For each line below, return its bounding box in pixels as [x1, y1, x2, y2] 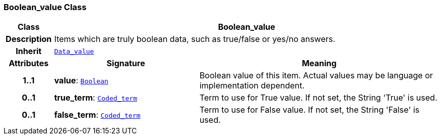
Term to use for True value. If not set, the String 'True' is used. [199, 92, 437, 103]
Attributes [9, 58, 49, 69]
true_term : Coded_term [54, 92, 137, 103]
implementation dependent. [199, 80, 305, 91]
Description [6, 34, 52, 44]
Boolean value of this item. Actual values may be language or [199, 70, 433, 81]
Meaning [302, 58, 337, 69]
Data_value [54, 47, 94, 55]
